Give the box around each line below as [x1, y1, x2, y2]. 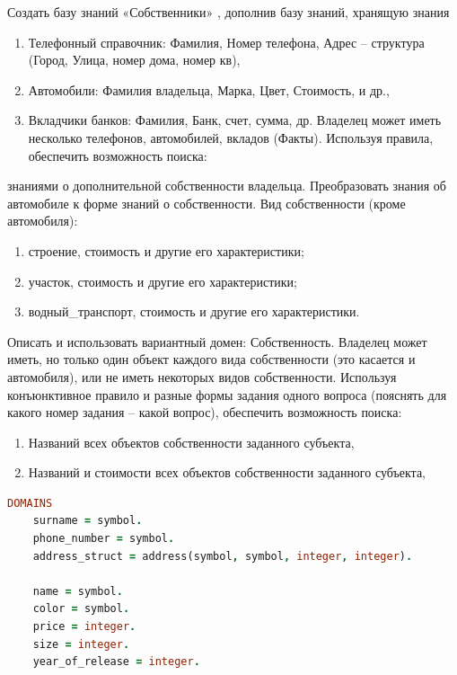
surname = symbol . [32, 514, 143, 528]
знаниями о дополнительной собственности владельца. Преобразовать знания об [7, 176, 446, 195]
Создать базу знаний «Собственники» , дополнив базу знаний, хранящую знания [7, 3, 450, 21]
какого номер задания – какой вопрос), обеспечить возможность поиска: [7, 403, 402, 422]
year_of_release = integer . [32, 655, 200, 669]
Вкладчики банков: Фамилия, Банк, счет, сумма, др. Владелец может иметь [28, 111, 442, 129]
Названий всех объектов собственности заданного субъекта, [28, 432, 355, 451]
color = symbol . [32, 602, 130, 616]
